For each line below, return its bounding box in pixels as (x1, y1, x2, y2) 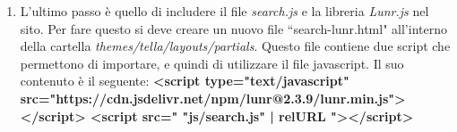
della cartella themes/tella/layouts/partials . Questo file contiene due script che (20, 37, 451, 55)
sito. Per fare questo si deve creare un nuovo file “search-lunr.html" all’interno (20, 19, 447, 37)
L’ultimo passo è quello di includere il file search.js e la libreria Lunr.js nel (20, 2, 429, 20)
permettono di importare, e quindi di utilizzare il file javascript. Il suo (20, 54, 404, 72)
